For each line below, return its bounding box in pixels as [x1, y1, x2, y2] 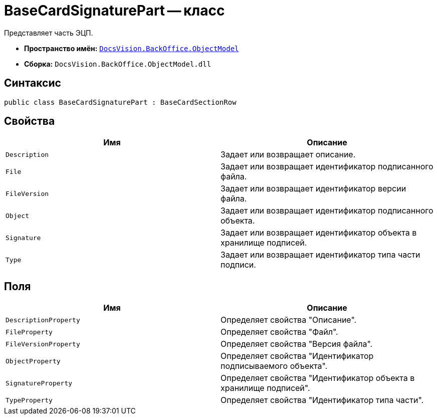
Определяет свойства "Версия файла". [221, 339, 373, 349]
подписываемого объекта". [221, 361, 328, 371]
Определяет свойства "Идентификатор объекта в [221, 373, 415, 383]
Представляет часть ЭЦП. [4, 28, 93, 37]
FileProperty [6, 328, 53, 336]
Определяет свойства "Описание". [221, 315, 357, 325]
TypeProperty [6, 396, 53, 404]
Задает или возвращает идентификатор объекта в [221, 228, 417, 238]
